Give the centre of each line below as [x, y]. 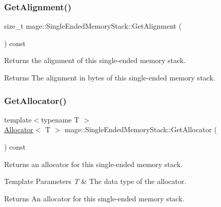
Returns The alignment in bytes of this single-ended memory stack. [110, 77]
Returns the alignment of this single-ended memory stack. [95, 60]
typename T [60, 119]
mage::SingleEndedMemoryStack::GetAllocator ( [141, 129]
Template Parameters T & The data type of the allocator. [95, 181]
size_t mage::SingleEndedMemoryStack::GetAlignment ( [93, 26]
